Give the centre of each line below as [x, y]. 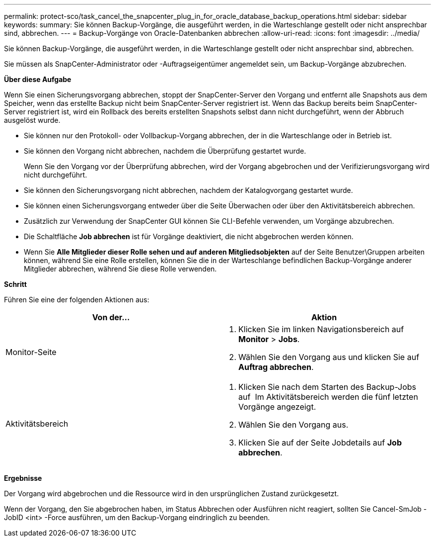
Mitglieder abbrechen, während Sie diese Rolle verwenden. [120, 269]
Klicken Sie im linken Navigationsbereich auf [321, 329]
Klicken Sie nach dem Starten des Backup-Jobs [327, 387]
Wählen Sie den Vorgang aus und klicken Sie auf [329, 357]
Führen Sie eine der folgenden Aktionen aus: [77, 300]
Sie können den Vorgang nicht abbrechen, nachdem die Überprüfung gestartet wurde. [165, 151]
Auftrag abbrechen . [276, 367]
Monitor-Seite [31, 352]
